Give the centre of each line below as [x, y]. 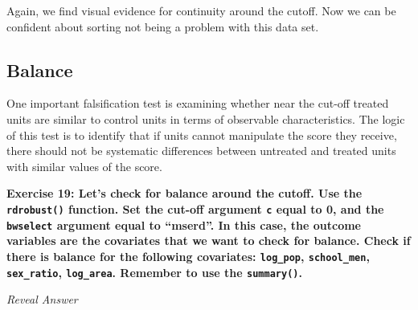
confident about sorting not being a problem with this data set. [163, 26]
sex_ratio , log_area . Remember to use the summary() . [154, 272]
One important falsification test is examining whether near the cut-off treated [198, 103]
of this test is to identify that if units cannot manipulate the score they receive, [202, 135]
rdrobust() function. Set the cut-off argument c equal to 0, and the [195, 208]
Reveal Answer [42, 299]
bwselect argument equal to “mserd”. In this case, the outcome [184, 224]
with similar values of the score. [84, 166]
